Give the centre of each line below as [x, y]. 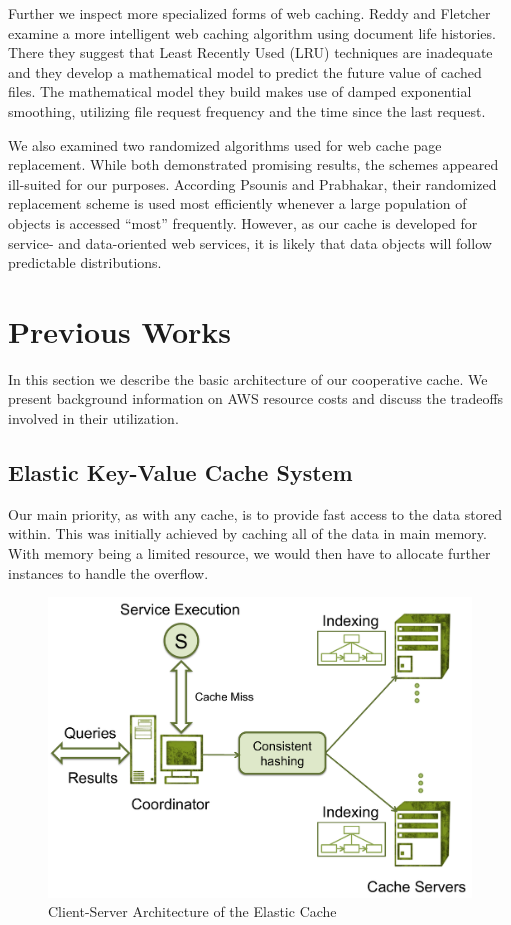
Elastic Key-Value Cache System [180, 472]
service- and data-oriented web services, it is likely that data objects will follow [250, 242]
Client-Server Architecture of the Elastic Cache [192, 911]
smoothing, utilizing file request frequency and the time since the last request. [247, 110]
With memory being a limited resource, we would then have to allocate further [249, 553]
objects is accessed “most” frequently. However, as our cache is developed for [243, 222]
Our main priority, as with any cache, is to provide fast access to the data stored [255, 513]
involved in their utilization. [93, 418]
